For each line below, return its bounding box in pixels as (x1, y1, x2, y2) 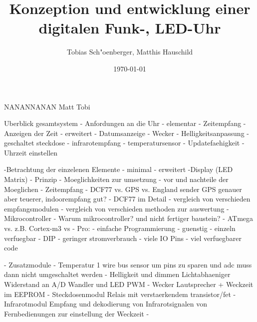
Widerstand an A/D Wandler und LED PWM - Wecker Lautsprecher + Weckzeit (4, 279, 254, 289)
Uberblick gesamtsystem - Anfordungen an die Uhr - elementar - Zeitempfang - (4, 118, 246, 128)
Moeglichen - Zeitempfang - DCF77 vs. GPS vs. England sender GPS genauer (4, 183, 242, 194)
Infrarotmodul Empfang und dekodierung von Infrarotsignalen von (4, 298, 207, 309)
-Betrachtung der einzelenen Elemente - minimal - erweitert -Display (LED (4, 164, 233, 174)
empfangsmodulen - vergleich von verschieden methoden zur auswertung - (4, 203, 229, 213)
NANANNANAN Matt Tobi (4, 101, 90, 111)
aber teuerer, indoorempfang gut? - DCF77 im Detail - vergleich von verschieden (4, 193, 251, 204)
